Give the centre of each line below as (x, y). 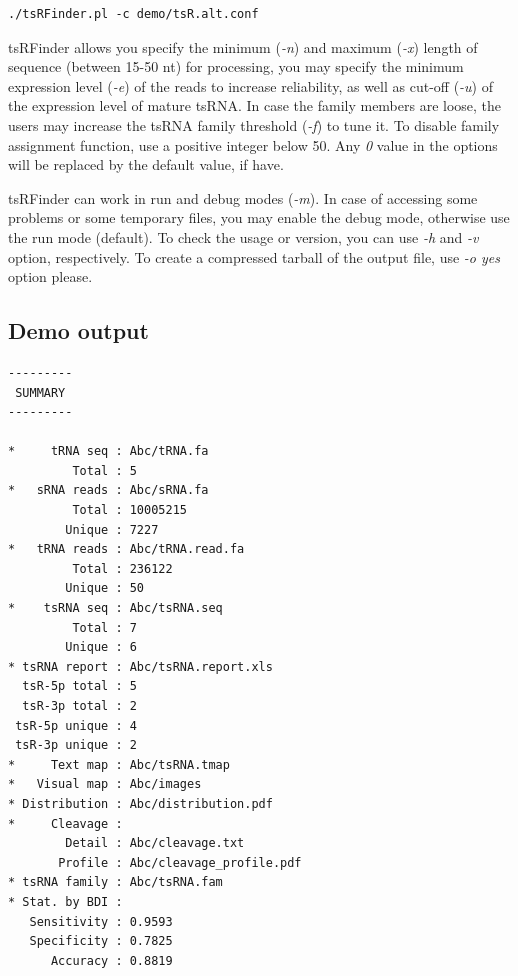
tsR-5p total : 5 (79, 686)
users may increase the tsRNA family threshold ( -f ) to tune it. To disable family (254, 124)
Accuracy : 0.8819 (111, 960)
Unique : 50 (105, 588)
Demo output (78, 330)
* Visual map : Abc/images (105, 784)
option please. (50, 276)
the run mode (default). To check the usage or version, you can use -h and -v (243, 236)
